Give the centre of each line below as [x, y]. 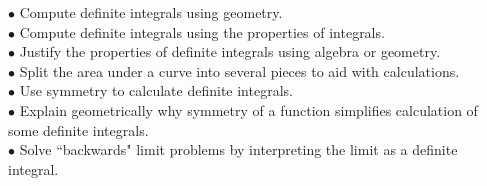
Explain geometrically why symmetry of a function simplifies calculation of [248, 109]
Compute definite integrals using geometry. [151, 12]
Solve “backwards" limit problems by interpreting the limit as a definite [238, 149]
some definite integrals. [78, 129]
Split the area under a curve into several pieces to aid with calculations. [239, 70]
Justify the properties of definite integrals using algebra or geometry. [230, 51]
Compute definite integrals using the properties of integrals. [202, 31]
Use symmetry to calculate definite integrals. [156, 90]
